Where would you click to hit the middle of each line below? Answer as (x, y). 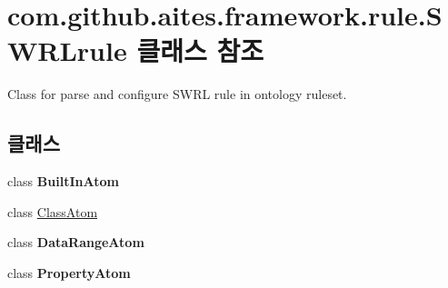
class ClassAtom (53, 211)
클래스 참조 (200, 50)
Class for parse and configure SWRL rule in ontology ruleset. (177, 94)
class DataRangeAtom (76, 242)
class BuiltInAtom (63, 181)
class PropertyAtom (69, 272)
